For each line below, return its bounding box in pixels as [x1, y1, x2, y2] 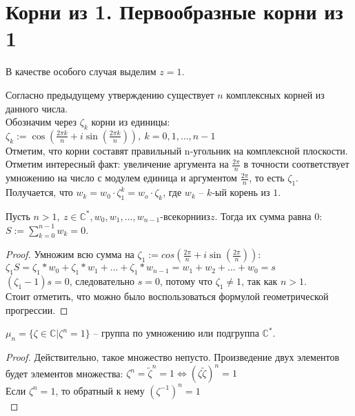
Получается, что [6, 185, 73, 199]
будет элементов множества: [6, 366, 123, 380]
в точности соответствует [243, 157, 349, 171]
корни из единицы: [91, 115, 170, 129]
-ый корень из [212, 185, 270, 199]
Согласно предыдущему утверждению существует [6, 87, 214, 101]
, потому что [159, 274, 212, 288]
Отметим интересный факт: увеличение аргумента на [6, 157, 229, 171]
